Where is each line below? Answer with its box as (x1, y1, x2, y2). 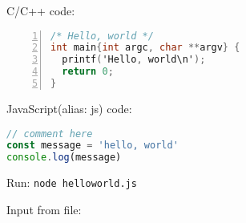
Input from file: (6, 201, 82, 217)
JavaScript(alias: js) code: (6, 99, 132, 116)
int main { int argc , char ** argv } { (50, 42, 240, 54)
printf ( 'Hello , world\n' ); (62, 54, 206, 66)
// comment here (6, 128, 93, 140)
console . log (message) (6, 152, 122, 164)
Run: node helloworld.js (6, 174, 137, 191)
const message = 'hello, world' (6, 140, 179, 152)
